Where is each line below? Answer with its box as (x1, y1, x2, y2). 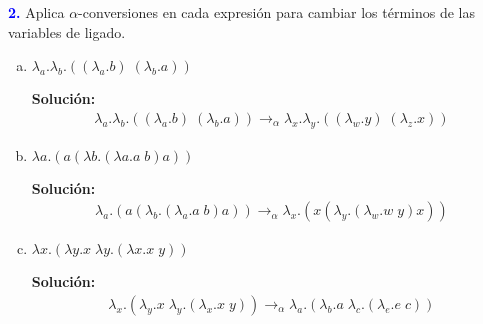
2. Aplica (8, 2, 65, 22)
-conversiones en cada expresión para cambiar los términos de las (78, 2, 475, 22)
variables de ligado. (8, 21, 126, 42)
